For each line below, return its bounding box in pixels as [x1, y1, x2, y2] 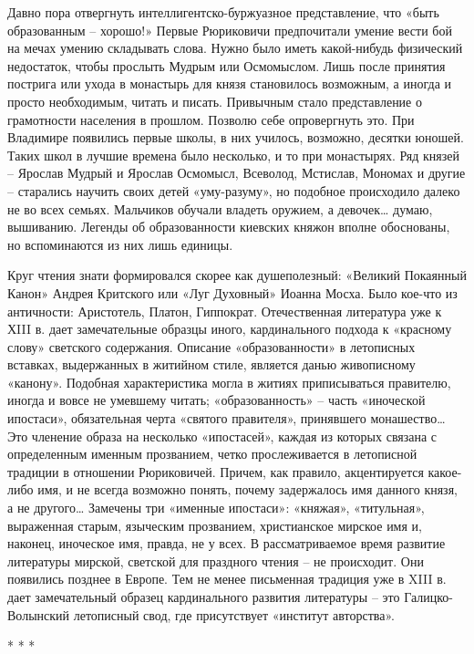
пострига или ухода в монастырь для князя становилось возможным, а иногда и [7, 74, 451, 93]
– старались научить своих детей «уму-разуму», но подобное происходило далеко [7, 181, 460, 200]
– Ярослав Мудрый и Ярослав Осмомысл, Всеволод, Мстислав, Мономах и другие [7, 163, 466, 182]
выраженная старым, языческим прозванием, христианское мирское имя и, [7, 515, 422, 535]
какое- [428, 462, 462, 481]
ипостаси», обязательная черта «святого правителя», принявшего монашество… [7, 409, 446, 428]
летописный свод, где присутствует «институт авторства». [73, 605, 395, 624]
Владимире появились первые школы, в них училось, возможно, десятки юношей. [7, 128, 464, 147]
